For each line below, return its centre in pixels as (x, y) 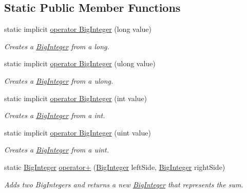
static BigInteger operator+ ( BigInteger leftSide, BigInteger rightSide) (115, 167)
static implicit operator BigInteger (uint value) (78, 132)
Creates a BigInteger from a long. (57, 46)
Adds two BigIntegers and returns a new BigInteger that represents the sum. (124, 184)
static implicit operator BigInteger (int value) (76, 98)
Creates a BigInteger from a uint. (57, 150)
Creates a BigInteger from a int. (55, 115)
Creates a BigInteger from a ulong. (59, 80)
